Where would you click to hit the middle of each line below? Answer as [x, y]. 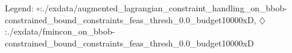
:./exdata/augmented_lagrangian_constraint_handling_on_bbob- [163, 8]
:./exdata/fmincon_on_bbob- [60, 31]
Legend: [19, 8]
